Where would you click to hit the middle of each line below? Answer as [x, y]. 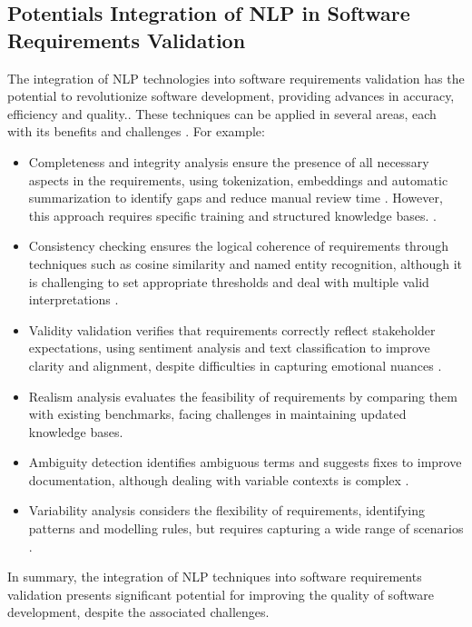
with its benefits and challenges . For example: [136, 131]
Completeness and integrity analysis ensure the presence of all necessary [229, 161]
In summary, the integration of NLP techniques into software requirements [215, 577]
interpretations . [74, 299]
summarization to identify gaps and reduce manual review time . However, [236, 198]
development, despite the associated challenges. [138, 612]
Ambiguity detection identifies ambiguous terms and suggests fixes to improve [245, 462]
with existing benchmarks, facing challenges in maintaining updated [217, 414]
